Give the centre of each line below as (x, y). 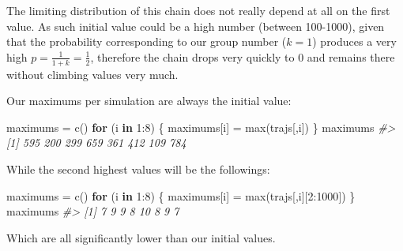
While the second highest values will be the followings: (138, 169)
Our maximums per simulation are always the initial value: (149, 101)
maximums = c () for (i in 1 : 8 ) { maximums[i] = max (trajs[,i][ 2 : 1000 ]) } (181, 195)
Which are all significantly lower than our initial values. (141, 237)
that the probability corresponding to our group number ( (147, 41)
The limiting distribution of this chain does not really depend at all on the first (198, 10)
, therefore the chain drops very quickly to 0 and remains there (243, 56)
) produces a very (354, 41)
